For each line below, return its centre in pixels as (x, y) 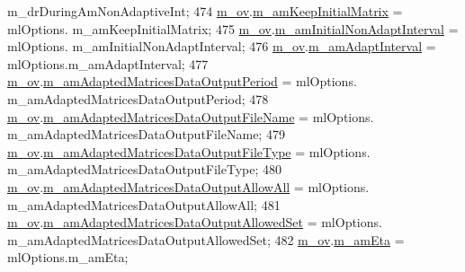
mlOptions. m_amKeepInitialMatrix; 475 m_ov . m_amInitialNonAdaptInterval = (233, 28)
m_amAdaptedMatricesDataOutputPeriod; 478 (138, 98)
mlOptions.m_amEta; (68, 257)
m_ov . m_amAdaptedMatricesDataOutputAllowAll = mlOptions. (188, 186)
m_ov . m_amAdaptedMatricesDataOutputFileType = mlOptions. (189, 151)
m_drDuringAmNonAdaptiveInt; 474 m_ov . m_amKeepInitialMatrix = (205, 11)
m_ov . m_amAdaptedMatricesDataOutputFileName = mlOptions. (191, 116)
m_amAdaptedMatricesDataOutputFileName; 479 (146, 134)
